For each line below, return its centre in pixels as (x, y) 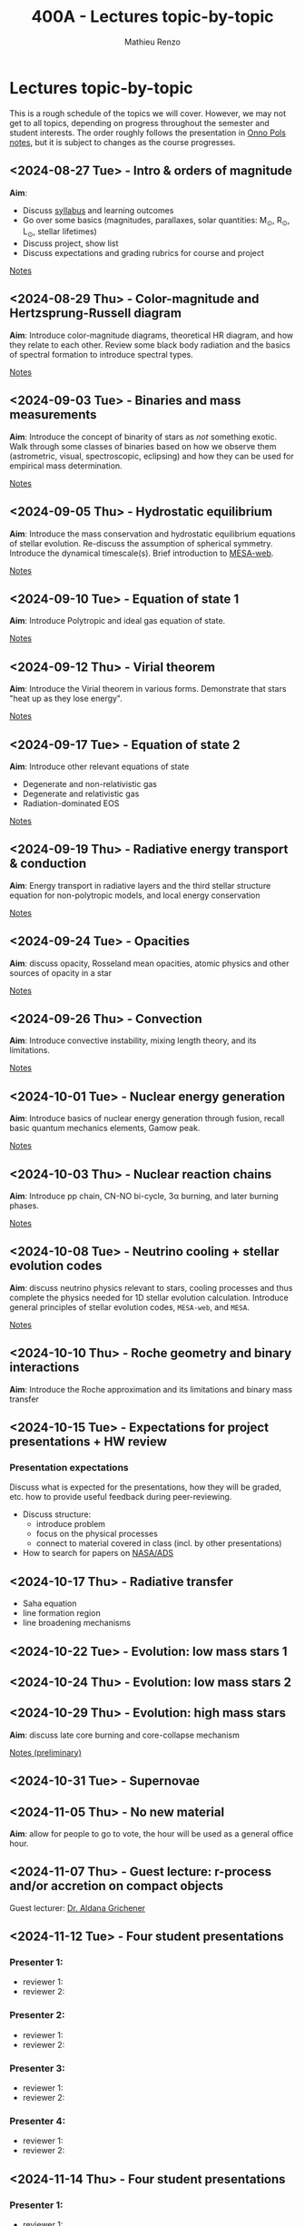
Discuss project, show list (70, 243)
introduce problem (71, 1524)
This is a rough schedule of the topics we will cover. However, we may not (148, 113)
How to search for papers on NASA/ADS (98, 1553)
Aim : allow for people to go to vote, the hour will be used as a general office (151, 1833)
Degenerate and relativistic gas (81, 793)
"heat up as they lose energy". (66, 699)
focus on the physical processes (97, 1534)
